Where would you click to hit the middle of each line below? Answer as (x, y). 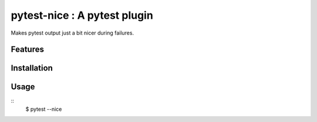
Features (27, 50)
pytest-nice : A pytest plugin (82, 15)
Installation (32, 68)
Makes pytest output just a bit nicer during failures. (72, 33)
